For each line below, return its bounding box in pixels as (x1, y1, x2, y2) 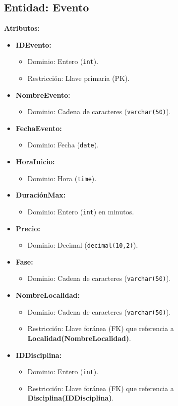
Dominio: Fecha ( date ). (27, 139, 99, 150)
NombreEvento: (15, 89, 70, 100)
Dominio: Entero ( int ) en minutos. (27, 206, 134, 216)
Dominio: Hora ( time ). (27, 173, 97, 183)
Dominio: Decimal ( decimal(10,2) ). (27, 240, 138, 250)
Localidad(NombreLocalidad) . (27, 333, 131, 343)
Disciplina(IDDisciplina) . (27, 393, 114, 403)
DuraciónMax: (15, 190, 66, 200)
